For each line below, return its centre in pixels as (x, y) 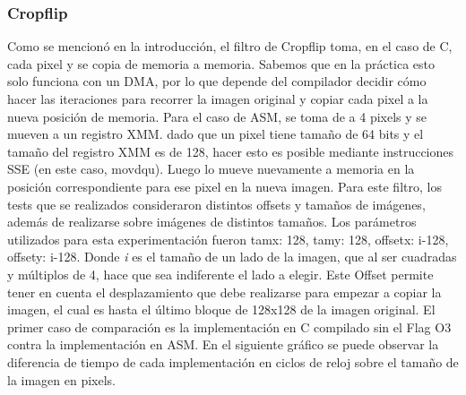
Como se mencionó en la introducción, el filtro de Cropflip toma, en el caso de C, (230, 46)
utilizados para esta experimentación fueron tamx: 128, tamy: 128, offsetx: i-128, (228, 239)
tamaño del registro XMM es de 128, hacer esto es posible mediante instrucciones (231, 151)
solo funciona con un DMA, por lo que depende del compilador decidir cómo (217, 81)
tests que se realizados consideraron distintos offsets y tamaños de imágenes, (216, 204)
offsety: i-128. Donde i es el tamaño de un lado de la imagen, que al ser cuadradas (232, 257)
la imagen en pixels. (62, 379)
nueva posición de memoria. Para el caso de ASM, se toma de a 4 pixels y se (217, 116)
